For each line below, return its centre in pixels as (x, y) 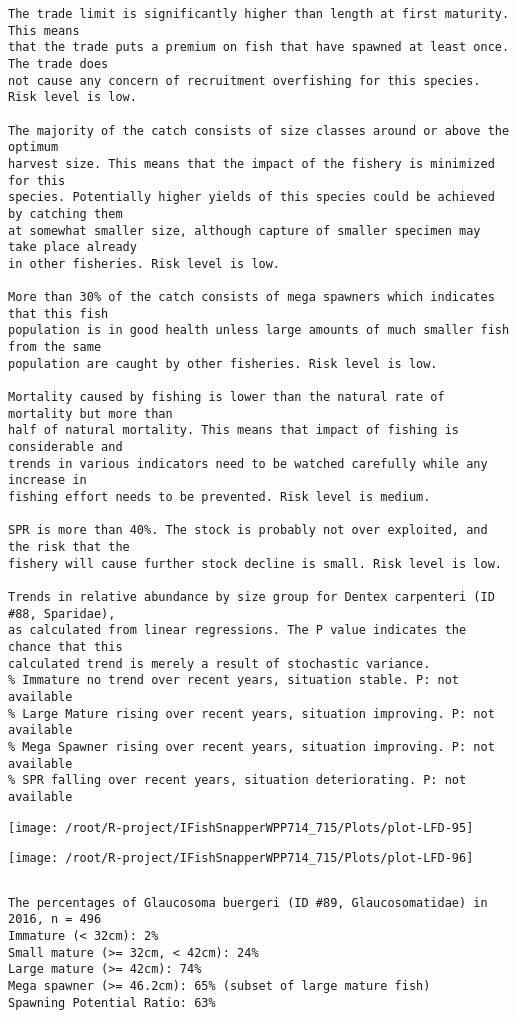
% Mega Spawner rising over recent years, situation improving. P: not (251, 746)
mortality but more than (90, 413)
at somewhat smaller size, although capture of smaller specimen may (244, 230)
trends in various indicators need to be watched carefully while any (248, 463)
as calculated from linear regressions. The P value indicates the (237, 630)
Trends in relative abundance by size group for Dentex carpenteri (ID (251, 596)
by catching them (65, 213)
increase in (47, 480)
